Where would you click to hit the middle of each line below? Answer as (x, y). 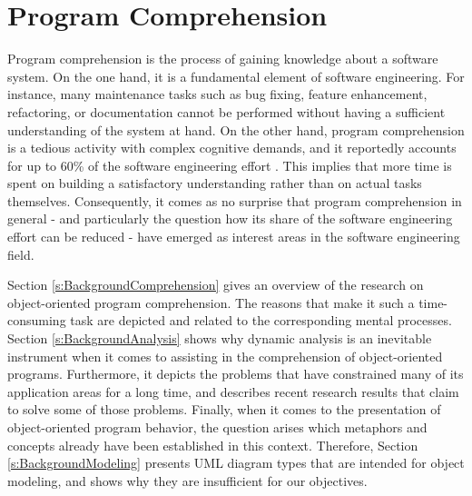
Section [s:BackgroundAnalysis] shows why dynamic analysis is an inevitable (220, 338)
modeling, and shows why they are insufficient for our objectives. (187, 480)
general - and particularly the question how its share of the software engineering (230, 218)
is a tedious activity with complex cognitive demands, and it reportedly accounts (232, 148)
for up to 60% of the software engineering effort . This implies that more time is (230, 165)
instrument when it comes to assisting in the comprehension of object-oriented (225, 356)
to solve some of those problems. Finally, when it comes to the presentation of (224, 409)
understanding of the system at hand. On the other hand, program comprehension (236, 129)
